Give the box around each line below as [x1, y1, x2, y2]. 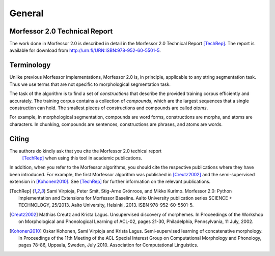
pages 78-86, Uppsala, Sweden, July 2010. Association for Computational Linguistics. [18, 242, 199, 248]
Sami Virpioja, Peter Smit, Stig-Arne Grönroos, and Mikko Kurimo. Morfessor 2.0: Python [46, 188, 232, 194]
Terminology [9, 61, 51, 70]
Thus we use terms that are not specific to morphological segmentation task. [9, 81, 171, 87]
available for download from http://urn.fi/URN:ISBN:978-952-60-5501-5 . [9, 47, 161, 53]
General [9, 8, 44, 19]
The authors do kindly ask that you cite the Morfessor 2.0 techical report [9, 148, 162, 154]
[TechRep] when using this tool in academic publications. [22, 155, 143, 161]
